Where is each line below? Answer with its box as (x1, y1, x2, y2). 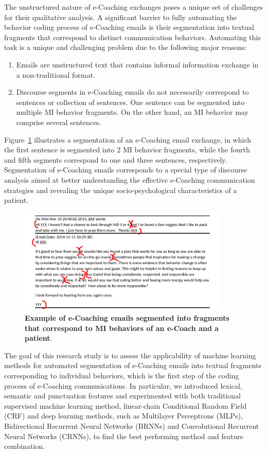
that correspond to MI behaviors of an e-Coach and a (25, 322, 219, 333)
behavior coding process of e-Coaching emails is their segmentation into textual (4, 22, 254, 32)
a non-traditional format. (16, 69, 95, 80)
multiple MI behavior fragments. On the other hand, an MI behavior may (16, 107, 248, 117)
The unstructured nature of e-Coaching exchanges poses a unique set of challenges (4, 2, 263, 12)
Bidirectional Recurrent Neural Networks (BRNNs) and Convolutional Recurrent (4, 421, 259, 431)
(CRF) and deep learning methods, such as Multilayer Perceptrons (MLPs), (4, 410, 243, 421)
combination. (4, 441, 45, 451)
